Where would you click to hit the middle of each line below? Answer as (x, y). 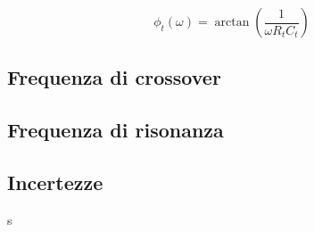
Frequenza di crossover (114, 77)
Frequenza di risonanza (116, 130)
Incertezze (55, 182)
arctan (232, 22)
